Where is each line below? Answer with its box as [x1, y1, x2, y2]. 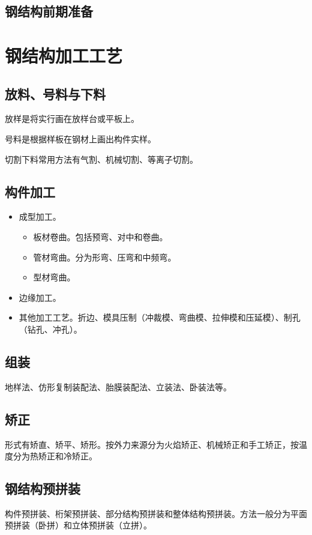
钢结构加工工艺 [5, 43, 123, 67]
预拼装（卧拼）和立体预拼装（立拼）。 [5, 519, 152, 531]
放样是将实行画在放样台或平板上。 [5, 112, 139, 125]
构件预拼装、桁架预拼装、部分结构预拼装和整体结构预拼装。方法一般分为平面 [5, 507, 307, 519]
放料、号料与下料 [5, 84, 106, 103]
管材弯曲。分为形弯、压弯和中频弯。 [33, 250, 176, 263]
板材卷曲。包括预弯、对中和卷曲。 [33, 230, 168, 243]
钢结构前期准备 [5, 2, 93, 20]
